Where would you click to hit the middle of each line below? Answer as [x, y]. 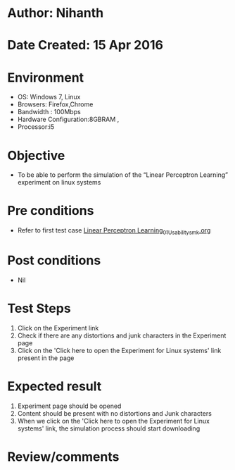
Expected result [55, 386]
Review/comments [63, 457]
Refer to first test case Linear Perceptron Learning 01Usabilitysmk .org [114, 231]
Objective [36, 155]
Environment [46, 77]
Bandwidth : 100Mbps [49, 112]
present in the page [46, 358]
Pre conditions [51, 211]
